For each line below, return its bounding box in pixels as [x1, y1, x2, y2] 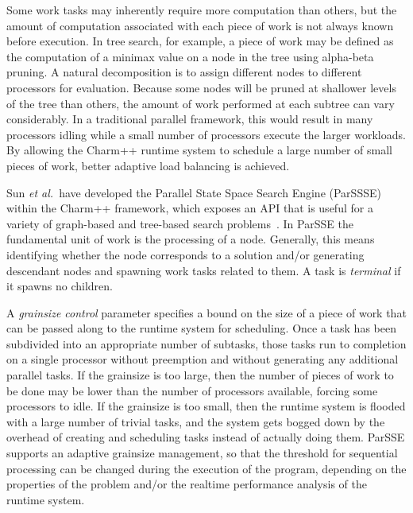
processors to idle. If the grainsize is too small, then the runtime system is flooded [6, 398, 406, 414]
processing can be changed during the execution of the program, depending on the [6, 460, 407, 476]
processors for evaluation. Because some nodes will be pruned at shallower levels [6, 79, 396, 95]
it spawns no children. [6, 278, 113, 294]
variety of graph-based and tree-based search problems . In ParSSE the [6, 215, 353, 231]
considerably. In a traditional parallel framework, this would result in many [6, 111, 373, 127]
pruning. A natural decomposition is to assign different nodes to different [6, 64, 362, 80]
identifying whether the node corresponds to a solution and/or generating [6, 246, 365, 262]
